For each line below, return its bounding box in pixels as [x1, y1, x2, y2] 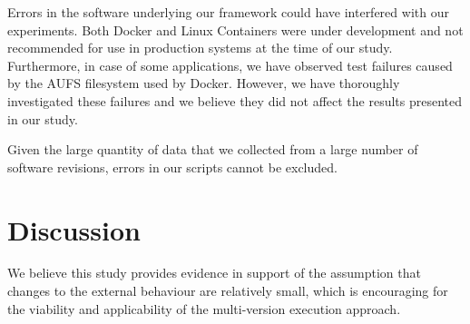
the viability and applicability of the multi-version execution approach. [7, 299, 401, 318]
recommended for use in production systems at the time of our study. [7, 38, 393, 57]
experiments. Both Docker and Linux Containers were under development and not [7, 20, 464, 39]
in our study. [7, 109, 78, 128]
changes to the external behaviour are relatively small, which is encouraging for [7, 281, 448, 300]
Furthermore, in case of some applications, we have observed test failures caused [7, 55, 453, 74]
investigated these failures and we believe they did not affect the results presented [7, 91, 463, 110]
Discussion [7, 211, 141, 248]
